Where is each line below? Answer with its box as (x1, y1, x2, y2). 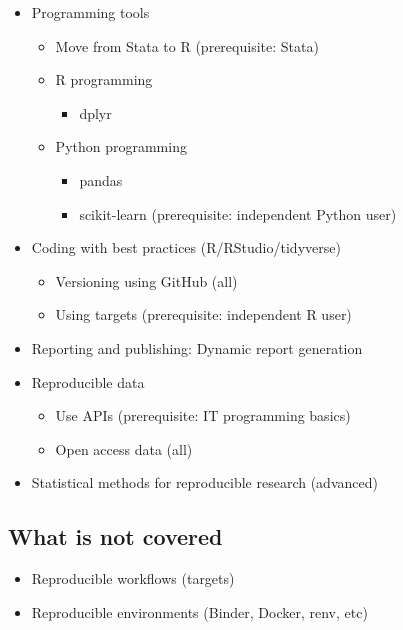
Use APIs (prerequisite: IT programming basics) (55, 405, 351, 426)
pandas (79, 169, 123, 190)
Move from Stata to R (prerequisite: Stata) (55, 35, 319, 56)
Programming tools (31, 2, 150, 22)
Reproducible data (31, 371, 145, 392)
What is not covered (8, 521, 223, 552)
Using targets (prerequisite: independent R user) (55, 304, 352, 325)
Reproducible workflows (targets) (31, 568, 235, 589)
